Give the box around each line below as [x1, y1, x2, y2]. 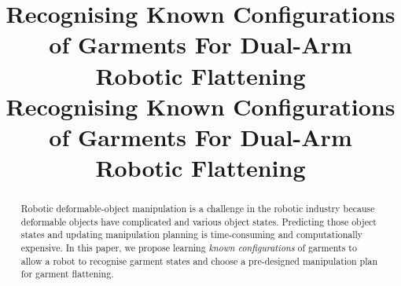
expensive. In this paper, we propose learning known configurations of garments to [20, 241, 357, 255]
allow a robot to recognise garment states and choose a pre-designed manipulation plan [20, 254, 378, 267]
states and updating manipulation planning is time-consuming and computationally [20, 228, 363, 241]
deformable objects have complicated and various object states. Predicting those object [20, 214, 377, 228]
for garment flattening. [20, 267, 114, 280]
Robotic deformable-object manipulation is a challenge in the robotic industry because [20, 202, 375, 215]
